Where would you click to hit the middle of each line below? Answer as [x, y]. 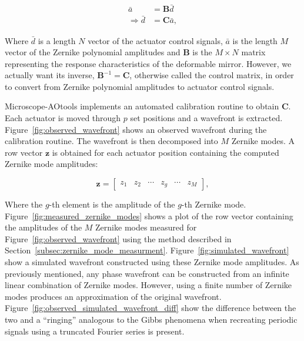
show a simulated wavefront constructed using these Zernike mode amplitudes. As [152, 262]
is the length [255, 40]
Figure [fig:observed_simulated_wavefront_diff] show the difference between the [151, 308]
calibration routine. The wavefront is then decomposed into [111, 141]
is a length [57, 40]
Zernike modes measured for [146, 227]
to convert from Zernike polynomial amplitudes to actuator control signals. [140, 86]
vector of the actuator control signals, [155, 40]
